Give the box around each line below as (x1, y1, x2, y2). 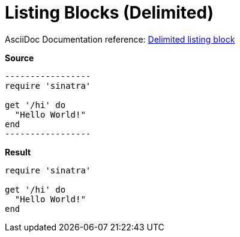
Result (5, 146, 31, 157)
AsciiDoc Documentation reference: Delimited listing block (5, 34, 235, 44)
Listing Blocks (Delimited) (5, 2, 214, 23)
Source (5, 52, 34, 63)
